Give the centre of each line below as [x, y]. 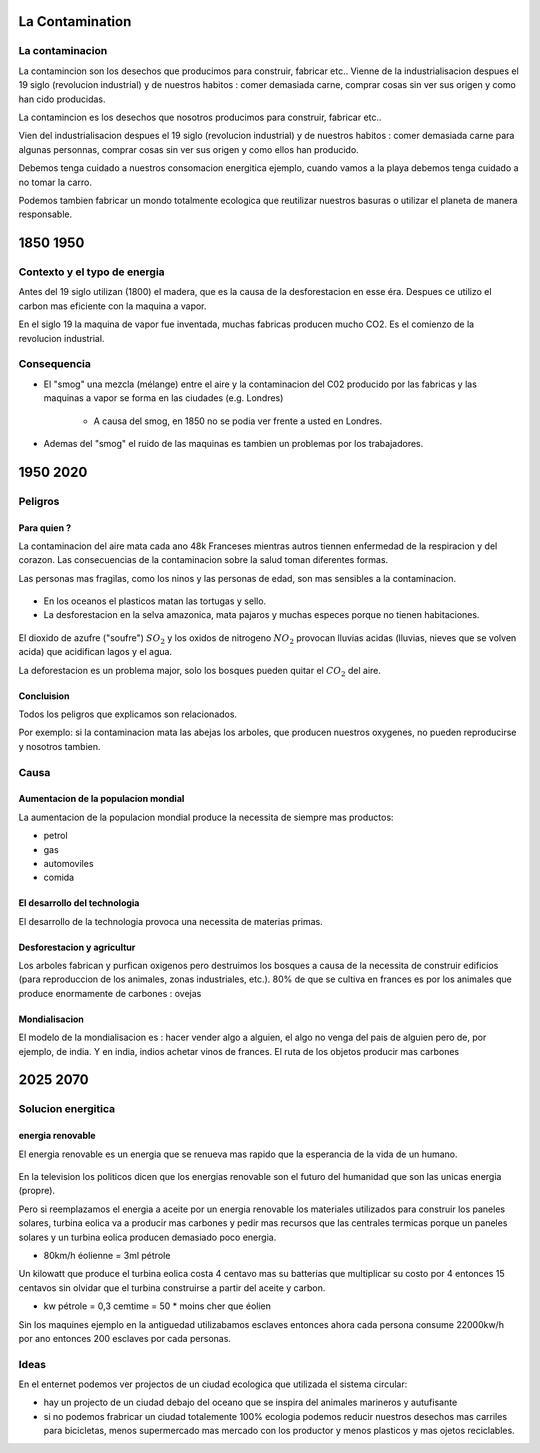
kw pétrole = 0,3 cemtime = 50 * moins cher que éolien [157, 1306]
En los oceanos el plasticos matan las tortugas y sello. [155, 601]
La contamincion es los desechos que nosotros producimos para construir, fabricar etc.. [200, 117]
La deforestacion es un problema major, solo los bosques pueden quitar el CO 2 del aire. [200, 671]
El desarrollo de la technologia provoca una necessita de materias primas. [171, 921]
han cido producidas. [62, 99]
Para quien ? [45, 527]
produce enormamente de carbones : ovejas [110, 993]
